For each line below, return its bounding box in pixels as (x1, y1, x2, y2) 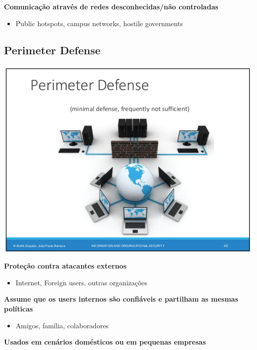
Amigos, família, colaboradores (15, 320, 109, 330)
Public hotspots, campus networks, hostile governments (15, 18, 183, 28)
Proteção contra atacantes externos (4, 261, 127, 271)
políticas (4, 304, 33, 314)
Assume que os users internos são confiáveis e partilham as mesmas (4, 294, 238, 304)
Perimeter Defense (4, 42, 101, 57)
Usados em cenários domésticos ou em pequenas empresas (4, 337, 206, 347)
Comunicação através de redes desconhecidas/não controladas (4, 1, 218, 11)
